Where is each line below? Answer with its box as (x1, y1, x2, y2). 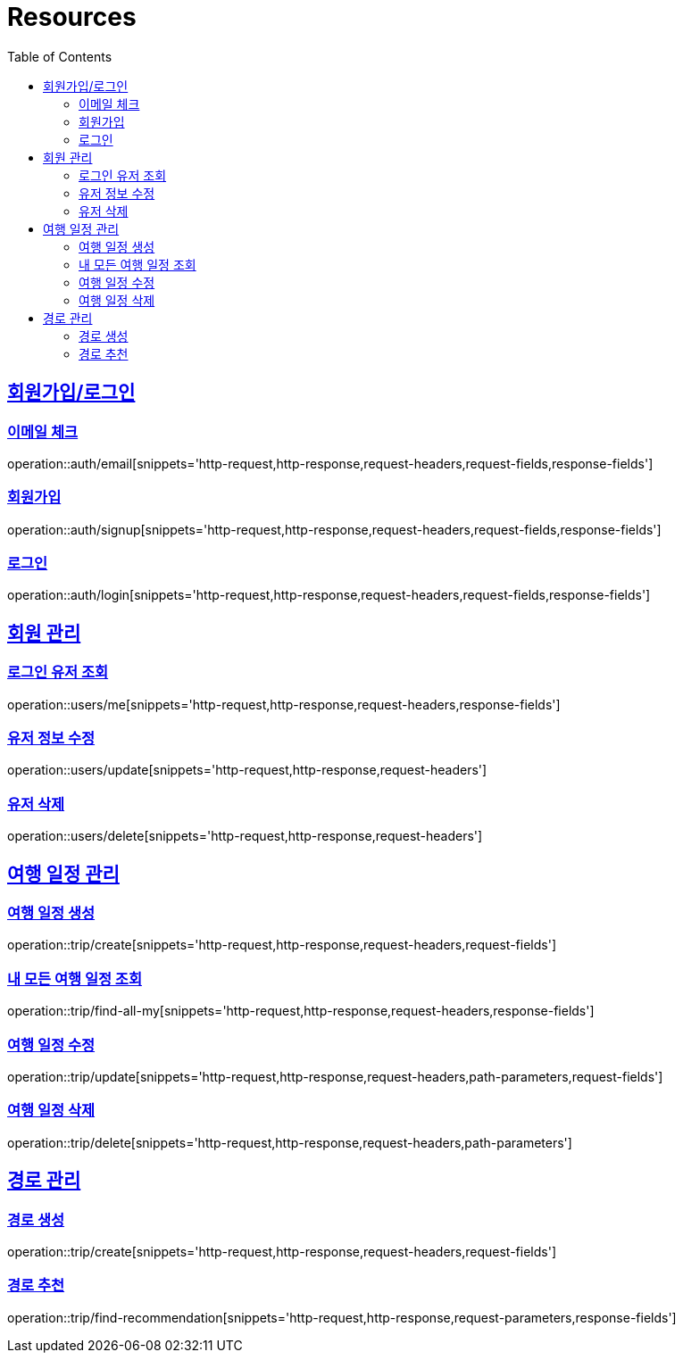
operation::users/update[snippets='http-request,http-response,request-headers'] (7, 762, 487, 778)
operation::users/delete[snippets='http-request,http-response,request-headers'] (7, 828, 483, 844)
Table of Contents (7, 48, 112, 64)
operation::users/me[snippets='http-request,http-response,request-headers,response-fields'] (7, 696, 561, 712)
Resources (7, 2, 137, 32)
